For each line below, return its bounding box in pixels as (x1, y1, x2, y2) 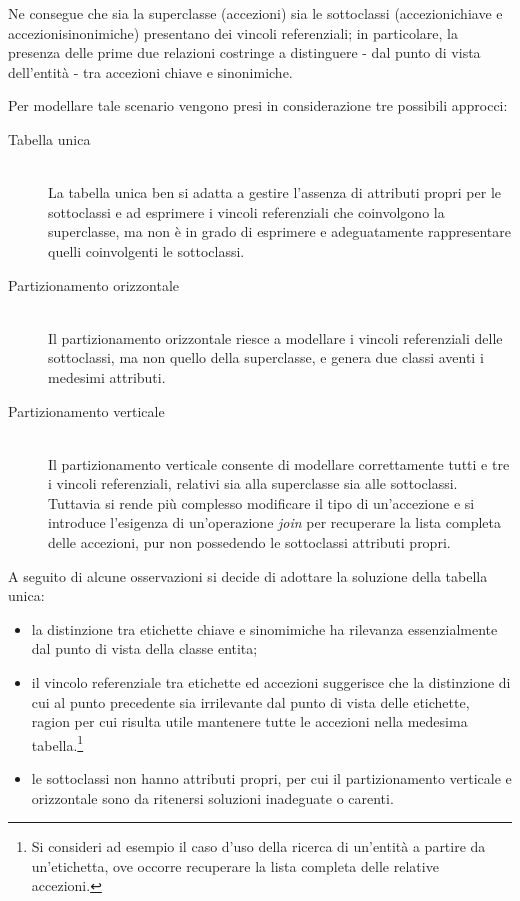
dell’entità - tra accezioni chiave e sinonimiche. (8, 61, 293, 82)
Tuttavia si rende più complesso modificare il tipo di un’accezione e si (48, 492, 475, 513)
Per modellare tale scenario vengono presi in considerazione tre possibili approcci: (8, 95, 508, 116)
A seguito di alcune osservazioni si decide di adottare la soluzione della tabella (8, 565, 488, 586)
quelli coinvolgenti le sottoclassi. (48, 240, 245, 261)
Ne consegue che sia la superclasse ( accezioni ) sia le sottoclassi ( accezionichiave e (8, 3, 503, 23)
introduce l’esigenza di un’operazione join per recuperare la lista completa (48, 512, 501, 533)
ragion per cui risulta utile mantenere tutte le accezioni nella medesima (31, 711, 468, 732)
